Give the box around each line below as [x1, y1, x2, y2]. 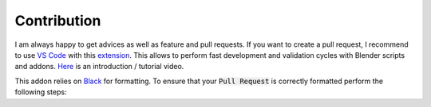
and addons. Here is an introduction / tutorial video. [14, 62, 184, 71]
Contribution [14, 12, 101, 29]
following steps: [14, 87, 67, 97]
